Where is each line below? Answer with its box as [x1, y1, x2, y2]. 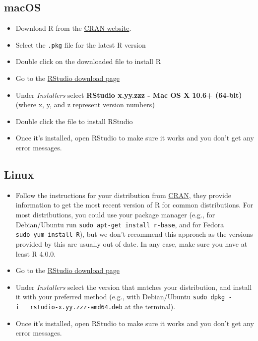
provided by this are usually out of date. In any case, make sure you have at [15, 238, 248, 249]
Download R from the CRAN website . [15, 23, 131, 33]
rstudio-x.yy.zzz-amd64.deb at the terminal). [30, 301, 176, 311]
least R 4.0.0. [15, 248, 56, 259]
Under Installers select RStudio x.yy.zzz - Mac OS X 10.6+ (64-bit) [15, 89, 242, 100]
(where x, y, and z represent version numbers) [15, 99, 155, 110]
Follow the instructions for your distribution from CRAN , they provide [15, 190, 231, 200]
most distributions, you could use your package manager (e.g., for [15, 209, 215, 219]
